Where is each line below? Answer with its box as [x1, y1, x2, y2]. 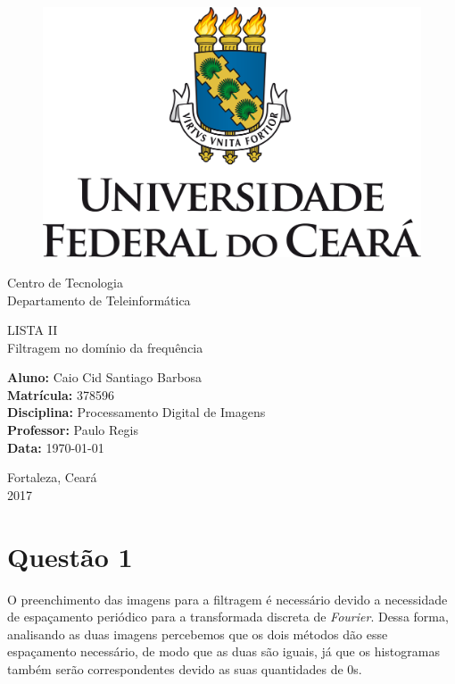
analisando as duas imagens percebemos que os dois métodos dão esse [7, 624, 388, 643]
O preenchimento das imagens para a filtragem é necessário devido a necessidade [7, 589, 448, 608]
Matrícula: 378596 [7, 385, 115, 404]
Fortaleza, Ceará [7, 468, 97, 487]
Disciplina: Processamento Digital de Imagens [7, 403, 266, 421]
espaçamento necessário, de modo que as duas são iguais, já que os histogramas [7, 642, 440, 661]
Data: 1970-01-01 [7, 438, 104, 456]
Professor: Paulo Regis [7, 421, 138, 439]
